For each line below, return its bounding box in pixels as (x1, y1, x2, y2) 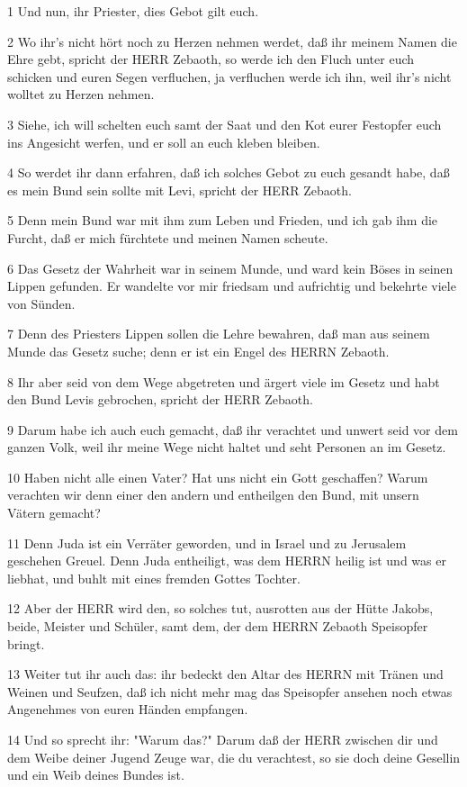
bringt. (7, 634, 45, 653)
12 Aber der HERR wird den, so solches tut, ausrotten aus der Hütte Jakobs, (7, 599, 434, 618)
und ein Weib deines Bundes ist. (7, 765, 184, 784)
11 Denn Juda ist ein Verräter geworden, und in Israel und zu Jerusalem (7, 533, 407, 552)
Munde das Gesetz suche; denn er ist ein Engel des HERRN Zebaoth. (7, 341, 390, 360)
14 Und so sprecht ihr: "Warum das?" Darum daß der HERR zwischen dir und (7, 730, 438, 748)
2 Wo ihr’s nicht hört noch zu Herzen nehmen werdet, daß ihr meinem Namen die (7, 32, 457, 50)
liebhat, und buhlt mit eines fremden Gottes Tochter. (7, 568, 301, 587)
